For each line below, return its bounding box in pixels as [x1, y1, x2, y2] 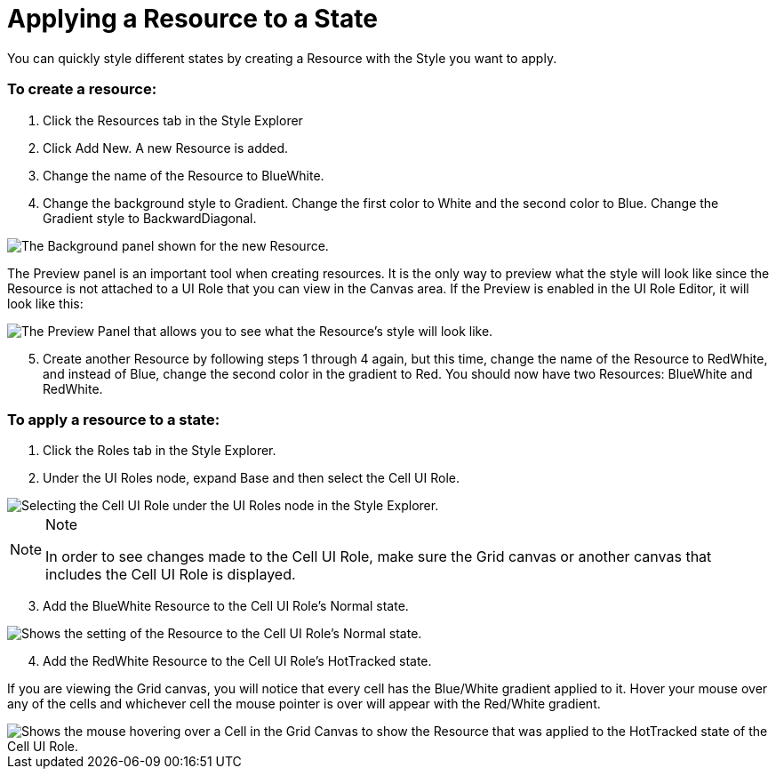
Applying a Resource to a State [7, 4, 378, 34]
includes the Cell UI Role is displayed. [45, 565, 296, 584]
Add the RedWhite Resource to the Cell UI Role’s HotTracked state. [43, 653, 432, 669]
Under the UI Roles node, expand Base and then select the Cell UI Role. [43, 470, 460, 486]
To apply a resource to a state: [7, 410, 220, 428]
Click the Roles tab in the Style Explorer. [43, 443, 276, 459]
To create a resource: [7, 80, 157, 99]
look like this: [7, 295, 84, 311]
